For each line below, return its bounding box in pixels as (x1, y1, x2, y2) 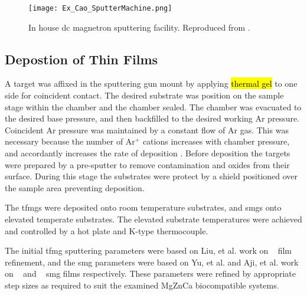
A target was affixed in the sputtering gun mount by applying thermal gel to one (5, 77, 298, 90)
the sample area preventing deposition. (5, 181, 145, 194)
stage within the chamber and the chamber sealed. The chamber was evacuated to (5, 100, 302, 113)
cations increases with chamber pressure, (142, 135, 290, 147)
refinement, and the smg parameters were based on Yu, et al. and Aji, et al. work (5, 255, 299, 268)
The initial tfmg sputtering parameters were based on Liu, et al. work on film (5, 244, 292, 257)
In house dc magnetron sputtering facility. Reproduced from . (28, 21, 250, 33)
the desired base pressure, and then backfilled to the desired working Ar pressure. (5, 112, 300, 124)
